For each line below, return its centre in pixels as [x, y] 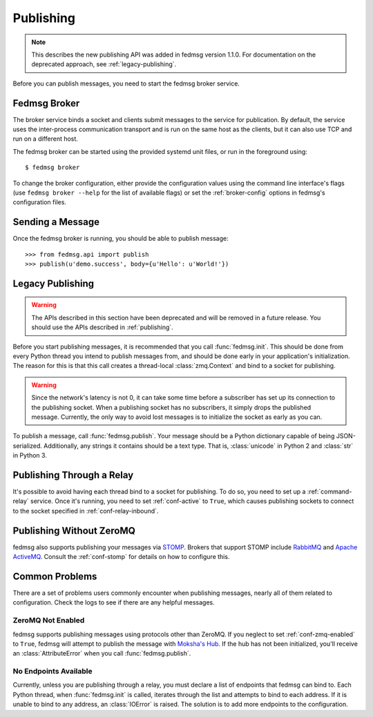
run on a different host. [46, 139]
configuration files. [40, 202]
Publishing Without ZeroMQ [74, 530]
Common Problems [55, 576]
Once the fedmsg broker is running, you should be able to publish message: [121, 239]
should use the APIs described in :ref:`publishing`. [103, 327]
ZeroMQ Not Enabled [49, 620]
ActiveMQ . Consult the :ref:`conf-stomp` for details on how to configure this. [121, 557]
